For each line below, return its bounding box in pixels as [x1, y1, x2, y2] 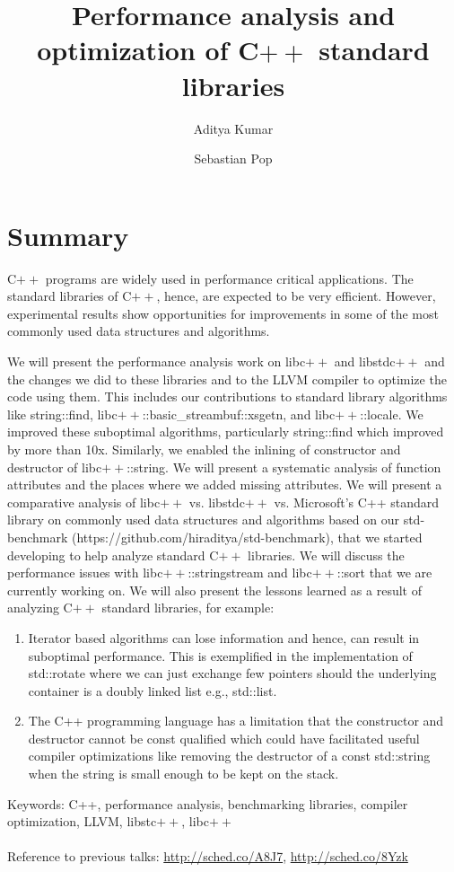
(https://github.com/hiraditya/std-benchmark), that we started [71, 527, 423, 546]
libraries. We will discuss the [248, 545, 405, 564]
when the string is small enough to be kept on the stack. [28, 764, 339, 783]
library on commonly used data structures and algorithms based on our [7, 510, 399, 529]
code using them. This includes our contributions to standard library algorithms [7, 387, 448, 406]
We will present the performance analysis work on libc [7, 352, 306, 370]
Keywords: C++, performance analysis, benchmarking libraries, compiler [7, 794, 408, 813]
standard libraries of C [7, 286, 132, 305]
